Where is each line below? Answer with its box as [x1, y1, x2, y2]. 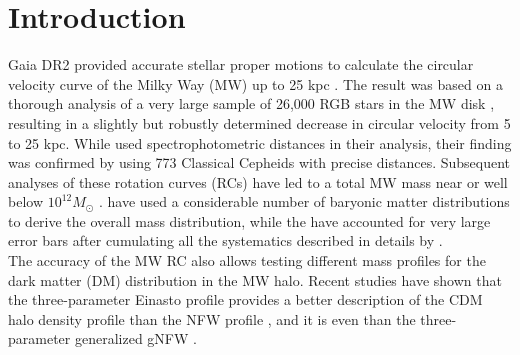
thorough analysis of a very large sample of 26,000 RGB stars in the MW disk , [8, 93, 495, 114]
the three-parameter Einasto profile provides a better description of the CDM [8, 289, 483, 310]
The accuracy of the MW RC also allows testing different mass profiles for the [8, 250, 486, 271]
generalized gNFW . [74, 328, 197, 349]
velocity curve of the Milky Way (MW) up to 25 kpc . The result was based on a [8, 73, 503, 94]
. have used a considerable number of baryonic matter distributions [98, 191, 510, 212]
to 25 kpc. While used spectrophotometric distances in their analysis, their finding [8, 132, 512, 153]
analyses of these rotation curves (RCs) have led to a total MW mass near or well [8, 171, 508, 192]
